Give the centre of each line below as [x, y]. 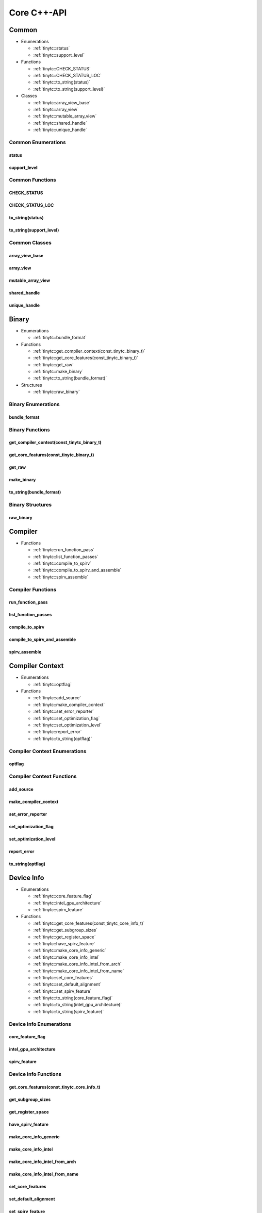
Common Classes [30, 243]
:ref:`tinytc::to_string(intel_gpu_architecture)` [78, 1005]
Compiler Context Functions [43, 776]
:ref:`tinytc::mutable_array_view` [65, 116]
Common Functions [33, 180]
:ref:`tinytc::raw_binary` [57, 392]
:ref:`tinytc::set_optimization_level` [67, 725]
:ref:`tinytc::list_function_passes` [66, 557]
